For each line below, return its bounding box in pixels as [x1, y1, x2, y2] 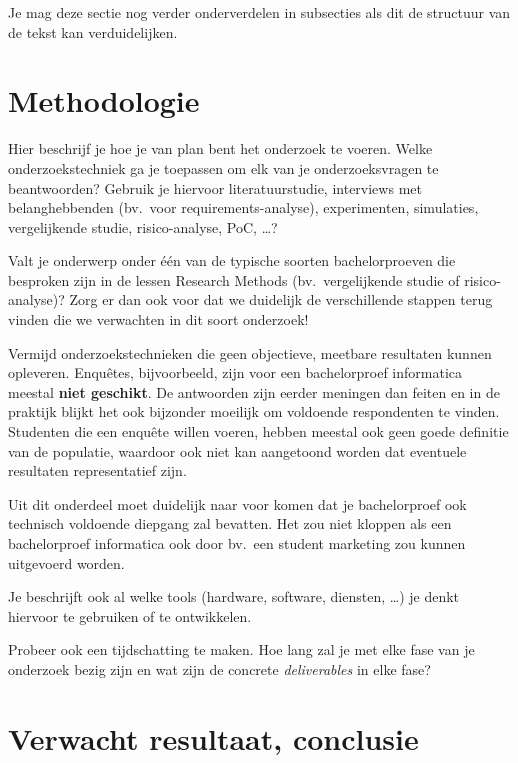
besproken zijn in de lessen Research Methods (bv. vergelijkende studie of [8, 269, 460, 290]
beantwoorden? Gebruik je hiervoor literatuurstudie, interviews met [8, 177, 422, 198]
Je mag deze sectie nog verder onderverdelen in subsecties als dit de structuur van [8, 2, 511, 22]
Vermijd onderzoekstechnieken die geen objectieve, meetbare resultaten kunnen [8, 342, 492, 363]
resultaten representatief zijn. [8, 460, 187, 481]
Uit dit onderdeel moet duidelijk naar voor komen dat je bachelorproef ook [8, 493, 467, 514]
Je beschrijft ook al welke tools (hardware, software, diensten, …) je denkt [8, 586, 460, 607]
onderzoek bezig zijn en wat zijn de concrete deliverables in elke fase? [8, 658, 431, 679]
